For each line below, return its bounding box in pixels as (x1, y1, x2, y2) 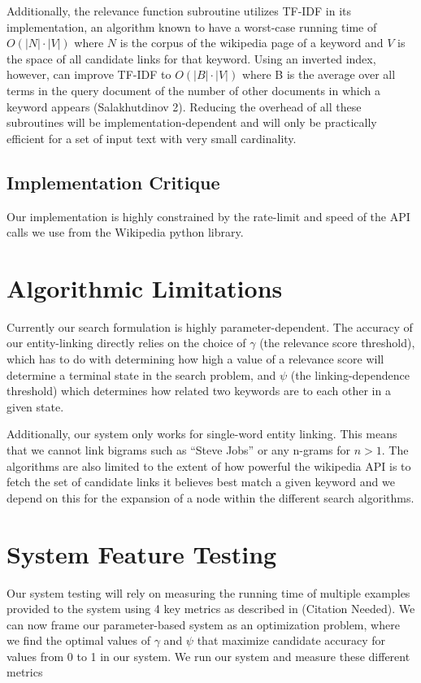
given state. (7, 398, 64, 415)
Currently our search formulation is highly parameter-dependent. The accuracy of (7, 318, 413, 335)
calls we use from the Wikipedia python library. (7, 224, 244, 241)
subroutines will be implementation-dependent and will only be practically (7, 114, 377, 131)
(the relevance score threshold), (259, 334, 415, 351)
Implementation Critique (7, 169, 220, 194)
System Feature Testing (7, 537, 277, 570)
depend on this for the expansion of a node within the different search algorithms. (7, 489, 414, 506)
